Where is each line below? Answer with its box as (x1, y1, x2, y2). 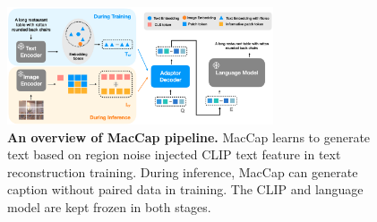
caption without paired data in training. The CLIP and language (7, 180, 364, 199)
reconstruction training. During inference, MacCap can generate (7, 162, 358, 181)
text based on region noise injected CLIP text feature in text (7, 145, 341, 164)
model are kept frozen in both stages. (7, 197, 211, 216)
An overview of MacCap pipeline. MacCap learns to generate (7, 127, 371, 146)
